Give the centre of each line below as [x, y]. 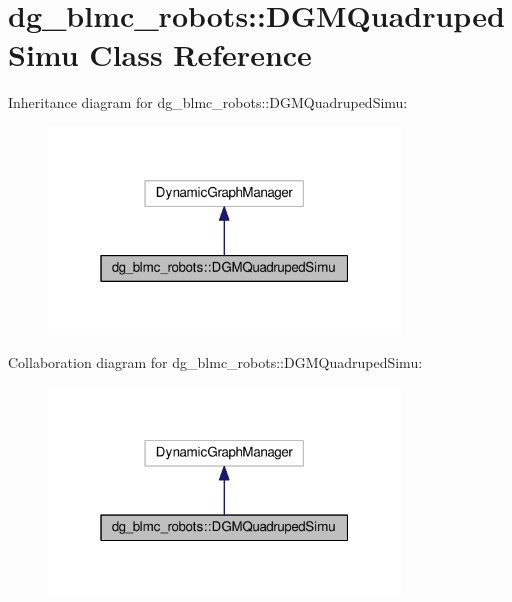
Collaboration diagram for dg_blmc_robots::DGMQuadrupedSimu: [215, 362]
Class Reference [200, 54]
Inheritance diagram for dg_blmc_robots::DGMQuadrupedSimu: [208, 102]
